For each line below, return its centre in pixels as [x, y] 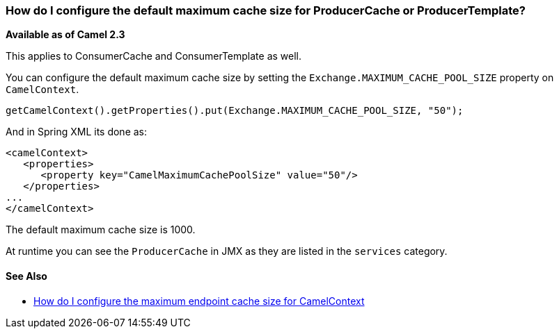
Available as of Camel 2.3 [65, 35]
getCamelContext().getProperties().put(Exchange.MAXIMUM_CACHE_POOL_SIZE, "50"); [235, 111]
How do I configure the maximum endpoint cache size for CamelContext [199, 301]
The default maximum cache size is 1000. [101, 230]
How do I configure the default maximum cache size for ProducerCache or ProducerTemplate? [266, 10]
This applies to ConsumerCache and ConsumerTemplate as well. [154, 56]
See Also [26, 276]
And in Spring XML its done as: [77, 132]
